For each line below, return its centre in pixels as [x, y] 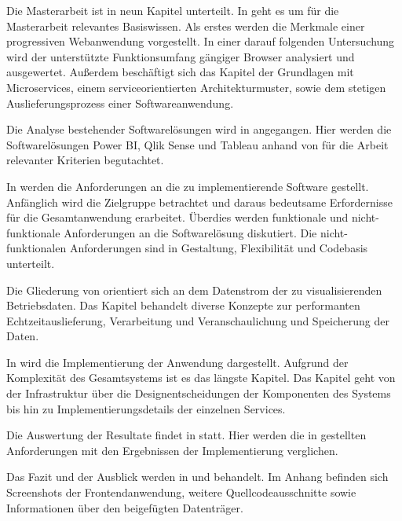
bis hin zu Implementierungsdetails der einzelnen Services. [146, 408]
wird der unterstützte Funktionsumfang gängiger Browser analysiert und [181, 56]
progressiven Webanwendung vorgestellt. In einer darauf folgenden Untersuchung [201, 41]
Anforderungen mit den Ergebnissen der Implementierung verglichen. [172, 450]
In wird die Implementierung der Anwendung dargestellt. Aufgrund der [177, 362]
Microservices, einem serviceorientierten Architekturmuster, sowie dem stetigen [196, 87]
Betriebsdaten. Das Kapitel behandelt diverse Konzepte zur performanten [183, 305]
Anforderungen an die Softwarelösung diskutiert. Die [190, 232]
